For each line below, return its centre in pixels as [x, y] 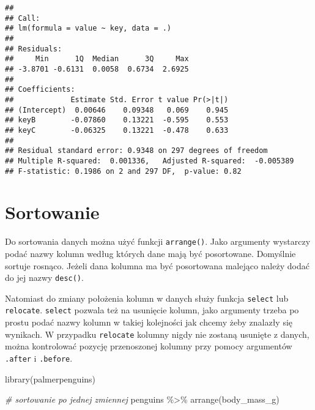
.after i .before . [39, 358]
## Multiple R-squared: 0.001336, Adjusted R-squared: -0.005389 [150, 161]
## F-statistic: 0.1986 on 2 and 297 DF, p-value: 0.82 [123, 171]
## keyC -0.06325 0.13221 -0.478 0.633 [117, 130]
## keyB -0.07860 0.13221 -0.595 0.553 [117, 120]
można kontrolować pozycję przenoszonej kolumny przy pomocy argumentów [149, 346]
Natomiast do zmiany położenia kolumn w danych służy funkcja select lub [147, 298]
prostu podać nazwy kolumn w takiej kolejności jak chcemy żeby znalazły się [149, 322]
